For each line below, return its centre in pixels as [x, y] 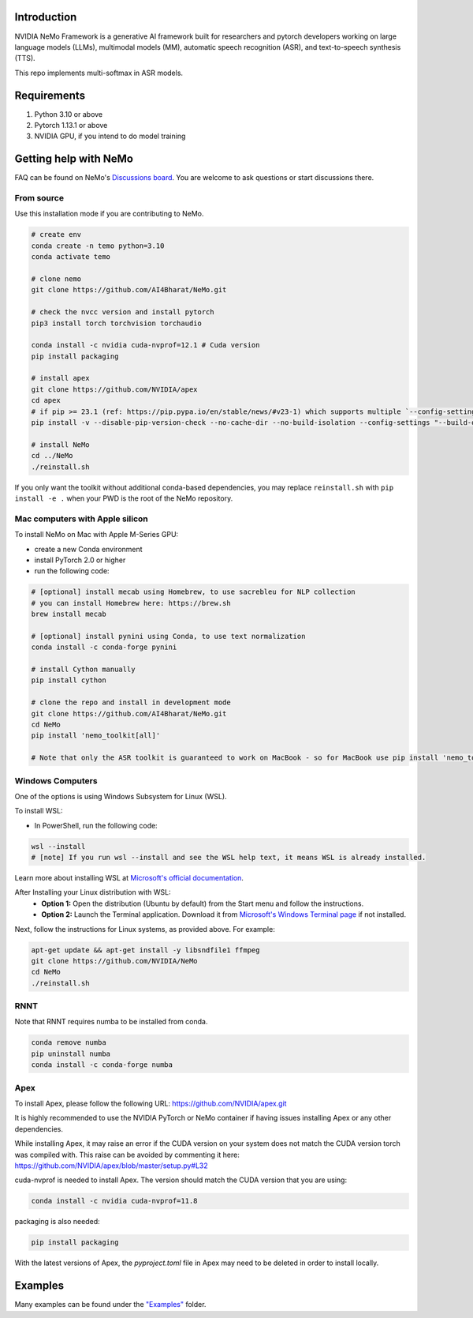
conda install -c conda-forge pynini [104, 647]
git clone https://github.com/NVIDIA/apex [114, 389]
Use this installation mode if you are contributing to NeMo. [109, 214]
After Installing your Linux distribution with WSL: [93, 892]
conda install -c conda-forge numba [102, 1065]
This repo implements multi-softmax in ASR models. [99, 73]
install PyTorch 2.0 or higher [80, 560]
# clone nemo [56, 279]
